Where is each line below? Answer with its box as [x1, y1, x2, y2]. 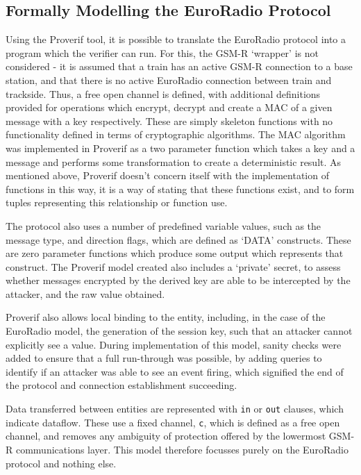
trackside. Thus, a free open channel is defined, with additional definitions [6, 86, 321, 101]
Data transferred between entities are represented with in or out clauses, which [6, 401, 344, 416]
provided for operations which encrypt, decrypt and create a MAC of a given [6, 100, 333, 115]
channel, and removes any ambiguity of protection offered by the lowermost [6, 428, 326, 443]
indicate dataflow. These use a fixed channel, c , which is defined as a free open [6, 415, 340, 429]
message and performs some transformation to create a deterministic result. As [6, 154, 342, 169]
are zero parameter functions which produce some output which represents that [6, 246, 344, 260]
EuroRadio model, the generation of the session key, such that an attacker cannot [6, 324, 353, 338]
